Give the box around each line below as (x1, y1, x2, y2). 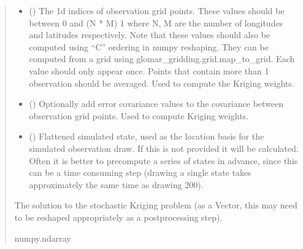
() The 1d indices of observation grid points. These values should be (29, 4, 285, 17)
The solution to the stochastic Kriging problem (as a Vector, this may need (14, 199, 297, 211)
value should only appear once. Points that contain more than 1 (29, 64, 269, 77)
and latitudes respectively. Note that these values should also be (29, 28, 270, 41)
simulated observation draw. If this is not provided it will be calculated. (29, 141, 299, 154)
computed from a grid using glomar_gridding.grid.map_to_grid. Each (29, 52, 295, 65)
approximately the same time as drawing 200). (29, 178, 204, 191)
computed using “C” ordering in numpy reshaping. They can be (29, 40, 269, 53)
